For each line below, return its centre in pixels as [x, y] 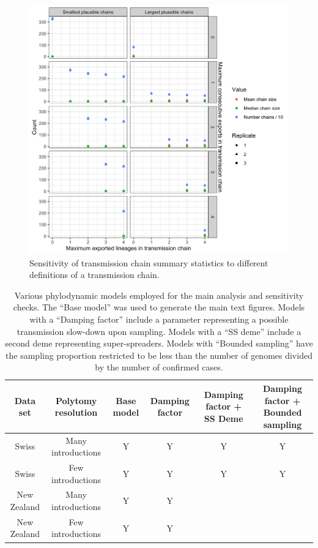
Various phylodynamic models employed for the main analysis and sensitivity [159, 295]
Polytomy [76, 400]
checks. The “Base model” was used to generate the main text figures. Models [159, 307]
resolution [76, 412]
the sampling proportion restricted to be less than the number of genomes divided [159, 355]
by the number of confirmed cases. [159, 367]
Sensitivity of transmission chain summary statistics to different [149, 262]
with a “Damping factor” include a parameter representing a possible [159, 319]
